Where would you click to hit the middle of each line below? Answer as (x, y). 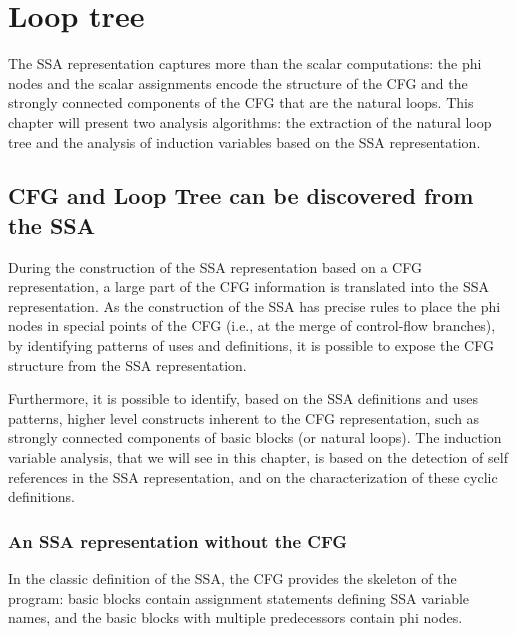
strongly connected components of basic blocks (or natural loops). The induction (255, 437)
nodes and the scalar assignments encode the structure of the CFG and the (238, 82)
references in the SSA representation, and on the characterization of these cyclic (253, 476)
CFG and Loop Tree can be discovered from (241, 195)
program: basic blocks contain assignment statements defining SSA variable (239, 597)
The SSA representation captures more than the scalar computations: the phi (245, 63)
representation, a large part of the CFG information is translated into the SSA (249, 286)
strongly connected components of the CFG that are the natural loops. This (241, 102)
